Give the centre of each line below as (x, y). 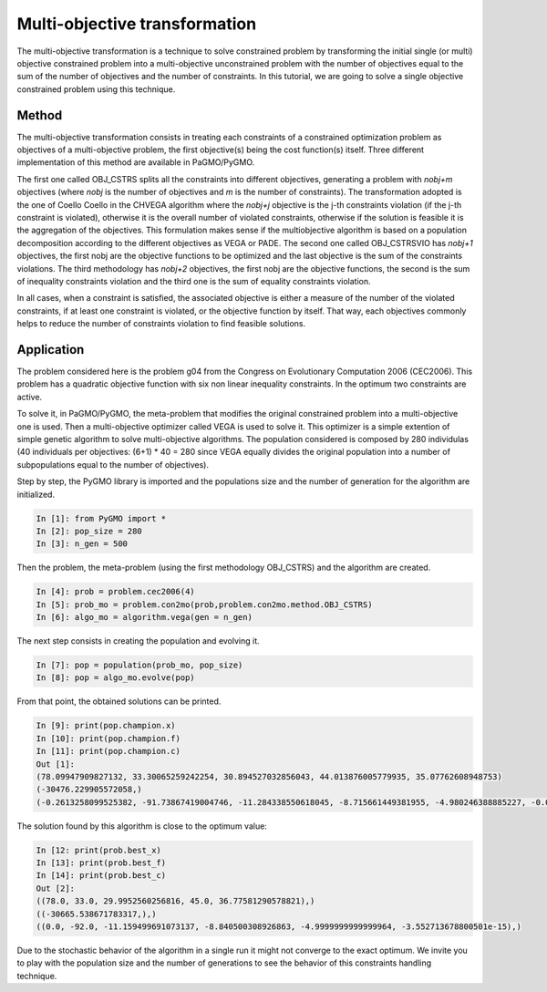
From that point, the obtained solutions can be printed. (119, 701)
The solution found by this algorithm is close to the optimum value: (142, 826)
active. (30, 397)
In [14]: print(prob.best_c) (101, 876)
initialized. (36, 494)
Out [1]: (56, 764)
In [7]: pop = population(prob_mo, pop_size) (139, 665)
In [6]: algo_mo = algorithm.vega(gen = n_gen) (144, 617)
